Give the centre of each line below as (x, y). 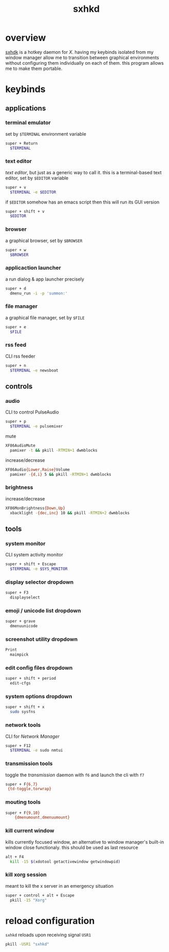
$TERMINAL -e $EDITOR (33, 192)
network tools (23, 725)
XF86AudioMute (21, 445)
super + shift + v (25, 211)
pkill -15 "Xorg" (29, 900)
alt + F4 (15, 857)
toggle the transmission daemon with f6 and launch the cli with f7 (75, 775)
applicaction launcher (33, 268)
